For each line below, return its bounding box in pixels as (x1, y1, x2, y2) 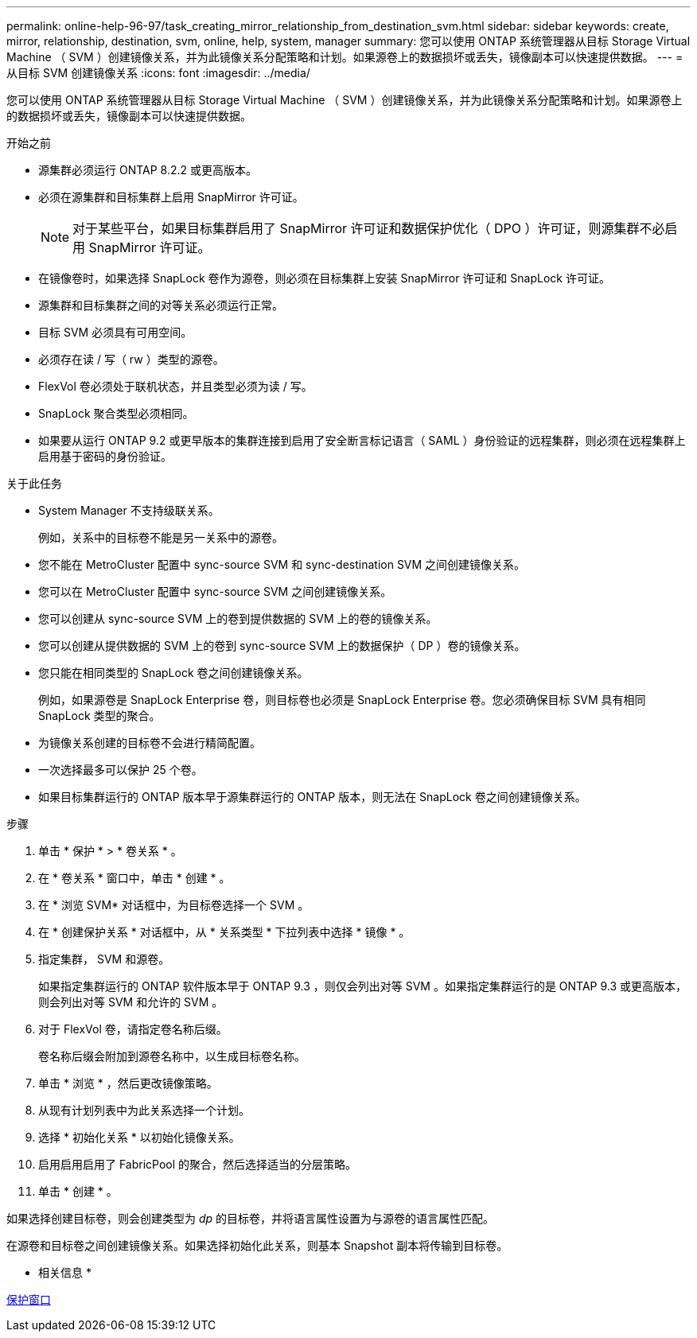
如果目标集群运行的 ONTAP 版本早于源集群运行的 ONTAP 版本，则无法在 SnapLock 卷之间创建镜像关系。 (38, 790, 586, 803)
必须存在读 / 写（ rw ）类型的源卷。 (38, 352, 224, 366)
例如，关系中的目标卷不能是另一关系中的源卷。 (38, 531, 283, 544)
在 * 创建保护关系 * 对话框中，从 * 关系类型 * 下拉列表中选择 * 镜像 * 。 (38, 925, 411, 939)
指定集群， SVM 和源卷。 (38, 952, 170, 966)
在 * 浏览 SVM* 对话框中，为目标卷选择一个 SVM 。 (38, 898, 310, 912)
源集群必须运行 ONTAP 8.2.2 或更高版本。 (38, 163, 258, 177)
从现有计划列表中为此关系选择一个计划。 (38, 1103, 250, 1117)
